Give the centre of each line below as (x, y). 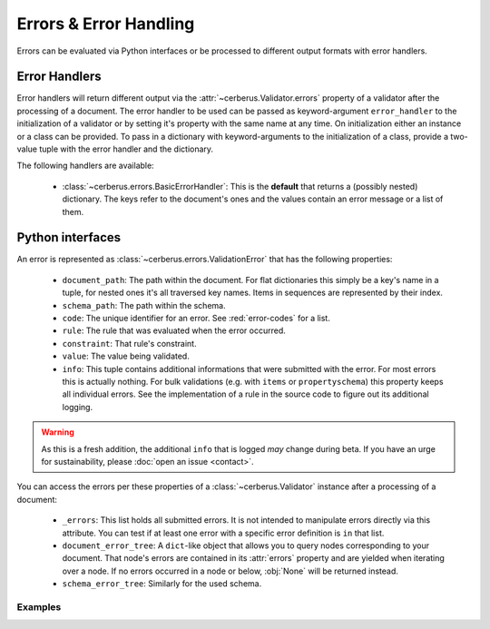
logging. (78, 407)
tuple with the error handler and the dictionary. (126, 149)
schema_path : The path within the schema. (144, 305)
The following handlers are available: (85, 166)
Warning (58, 432)
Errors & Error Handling (106, 24)
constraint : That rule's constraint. (129, 343)
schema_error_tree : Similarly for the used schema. (162, 584)
